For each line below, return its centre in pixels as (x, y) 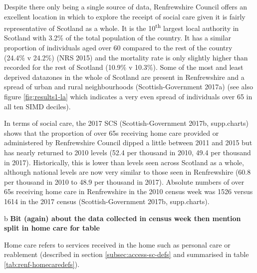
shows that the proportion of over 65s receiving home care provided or (112, 133)
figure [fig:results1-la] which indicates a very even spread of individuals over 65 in (128, 96)
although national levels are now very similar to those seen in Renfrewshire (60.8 (128, 172)
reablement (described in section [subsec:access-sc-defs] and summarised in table (127, 254)
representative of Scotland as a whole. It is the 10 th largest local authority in (122, 27)
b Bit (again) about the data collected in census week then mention (123, 218)
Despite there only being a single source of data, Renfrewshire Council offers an (126, 6)
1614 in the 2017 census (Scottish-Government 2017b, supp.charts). (107, 201)
